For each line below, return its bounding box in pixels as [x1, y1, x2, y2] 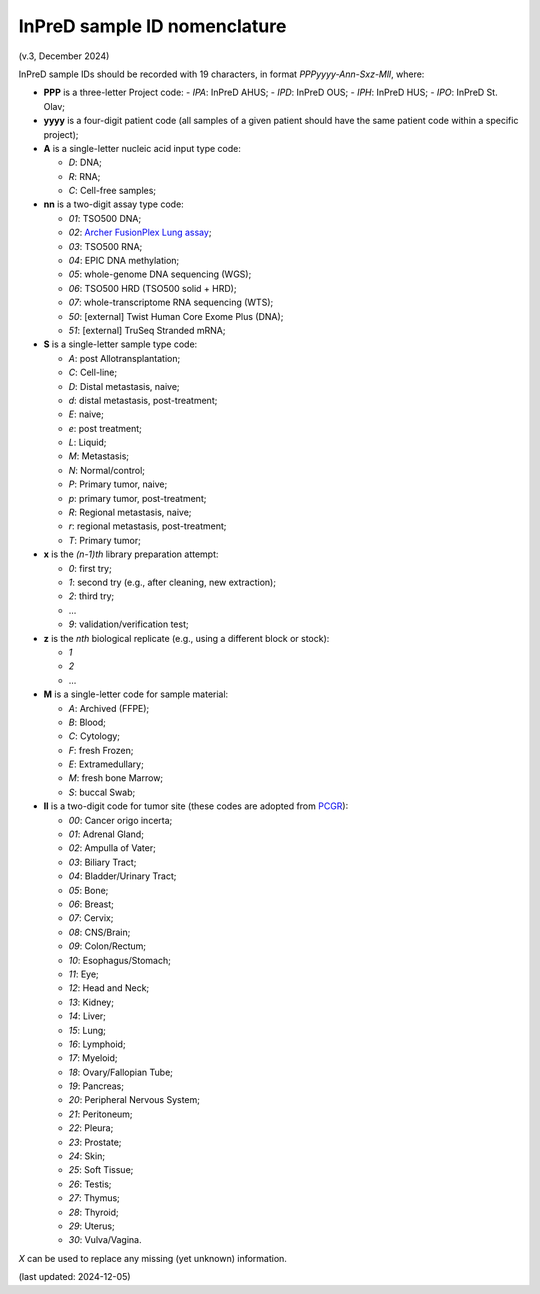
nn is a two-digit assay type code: [43, 198, 184, 210]
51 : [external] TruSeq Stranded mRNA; [68, 324, 226, 336]
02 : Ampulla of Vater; [68, 842, 157, 854]
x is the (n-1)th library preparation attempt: [43, 548, 219, 560]
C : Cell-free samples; [68, 185, 157, 197]
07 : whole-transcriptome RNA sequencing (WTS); [68, 296, 274, 309]
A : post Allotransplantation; [68, 352, 181, 364]
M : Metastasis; [68, 450, 130, 462]
